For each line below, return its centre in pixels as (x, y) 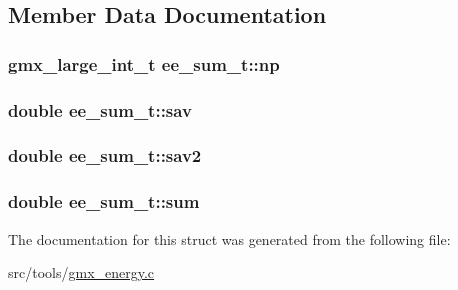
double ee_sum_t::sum (104, 201)
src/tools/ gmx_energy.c (81, 272)
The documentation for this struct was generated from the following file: (229, 238)
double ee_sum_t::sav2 (105, 155)
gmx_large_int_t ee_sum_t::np (144, 63)
